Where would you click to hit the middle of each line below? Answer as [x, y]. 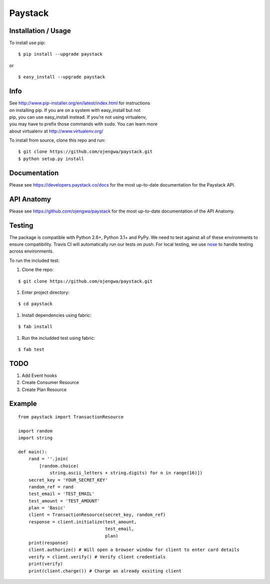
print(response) [48, 543]
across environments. [31, 251]
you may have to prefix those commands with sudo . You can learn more [83, 124]
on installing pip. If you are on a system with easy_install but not [75, 110]
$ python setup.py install [51, 158]
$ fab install [35, 327]
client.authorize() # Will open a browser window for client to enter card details [134, 550]
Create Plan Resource [44, 389]
